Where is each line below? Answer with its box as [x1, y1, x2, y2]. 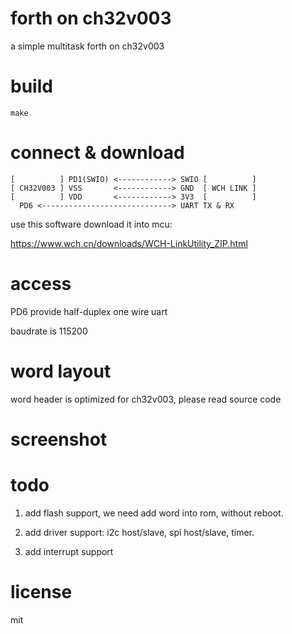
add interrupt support [24, 545, 114, 557]
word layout [10, 360, 112, 382]
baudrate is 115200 [10, 325, 88, 337]
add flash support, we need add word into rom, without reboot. [24, 507, 284, 519]
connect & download [10, 142, 185, 164]
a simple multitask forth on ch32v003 [10, 40, 165, 52]
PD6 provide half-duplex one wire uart [10, 305, 168, 317]
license [10, 581, 73, 603]
